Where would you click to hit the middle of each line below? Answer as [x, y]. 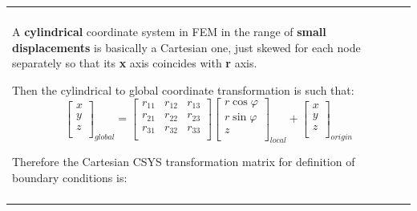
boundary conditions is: [70, 177]
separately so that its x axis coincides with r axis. [135, 63]
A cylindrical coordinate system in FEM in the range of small [169, 31]
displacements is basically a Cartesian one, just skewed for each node [186, 47]
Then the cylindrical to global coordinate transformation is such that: [183, 89]
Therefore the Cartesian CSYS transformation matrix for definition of [184, 162]
